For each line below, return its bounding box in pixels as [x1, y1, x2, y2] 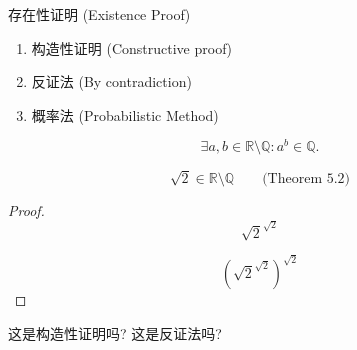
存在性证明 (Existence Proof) [8, 4, 191, 24]
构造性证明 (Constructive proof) [31, 37, 232, 58]
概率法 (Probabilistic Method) [31, 104, 219, 125]
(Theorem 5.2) [262, 171, 351, 186]
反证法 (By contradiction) [31, 71, 192, 92]
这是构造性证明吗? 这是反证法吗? [8, 322, 222, 343]
